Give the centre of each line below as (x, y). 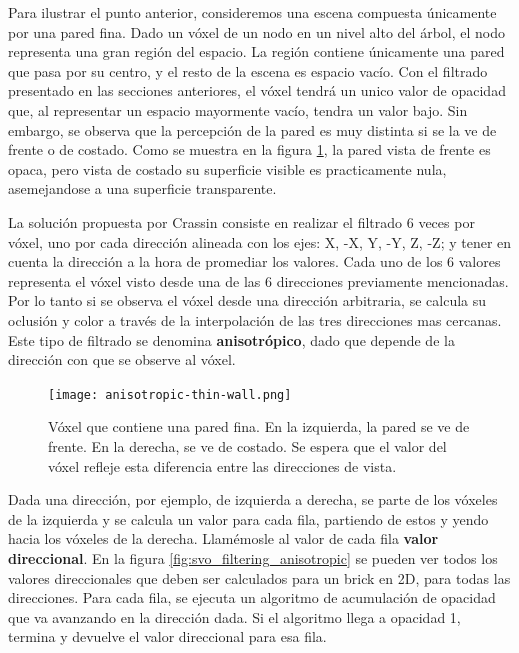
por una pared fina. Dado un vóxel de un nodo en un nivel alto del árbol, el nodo (256, 31)
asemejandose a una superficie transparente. (142, 188)
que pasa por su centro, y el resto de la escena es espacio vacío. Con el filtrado (248, 70)
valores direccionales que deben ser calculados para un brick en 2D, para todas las (259, 577)
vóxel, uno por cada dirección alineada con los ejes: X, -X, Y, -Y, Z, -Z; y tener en (260, 241)
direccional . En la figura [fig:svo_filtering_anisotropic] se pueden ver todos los (253, 557)
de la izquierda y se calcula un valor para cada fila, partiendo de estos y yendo (248, 518)
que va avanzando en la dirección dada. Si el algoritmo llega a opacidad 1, (234, 616)
